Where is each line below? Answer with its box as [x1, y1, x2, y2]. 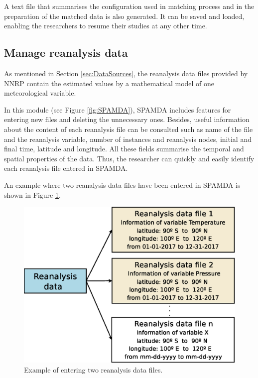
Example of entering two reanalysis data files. [24, 364, 163, 375]
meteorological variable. [4, 88, 76, 98]
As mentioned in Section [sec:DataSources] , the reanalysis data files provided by [4, 68, 248, 78]
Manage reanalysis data [4, 45, 128, 60]
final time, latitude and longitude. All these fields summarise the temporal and [4, 143, 244, 154]
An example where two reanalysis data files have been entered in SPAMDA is [4, 179, 241, 190]
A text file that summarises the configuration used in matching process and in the [4, 1, 255, 11]
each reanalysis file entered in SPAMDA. [4, 163, 128, 173]
